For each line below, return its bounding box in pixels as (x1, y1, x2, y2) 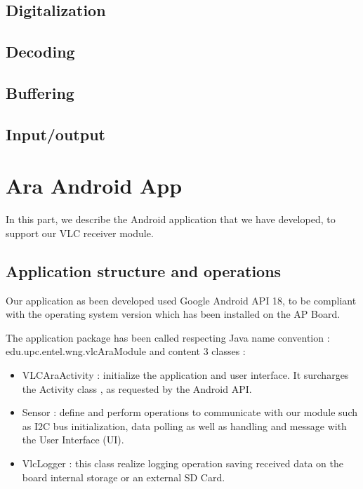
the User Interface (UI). (22, 432, 124, 447)
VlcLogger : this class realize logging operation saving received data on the (22, 455, 343, 470)
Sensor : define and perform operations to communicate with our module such (22, 405, 358, 420)
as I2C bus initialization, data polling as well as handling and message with (22, 418, 347, 433)
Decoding (6, 41, 75, 62)
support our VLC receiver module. (6, 225, 154, 240)
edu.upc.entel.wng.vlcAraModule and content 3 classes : (6, 344, 246, 359)
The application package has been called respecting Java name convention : (6, 330, 330, 344)
